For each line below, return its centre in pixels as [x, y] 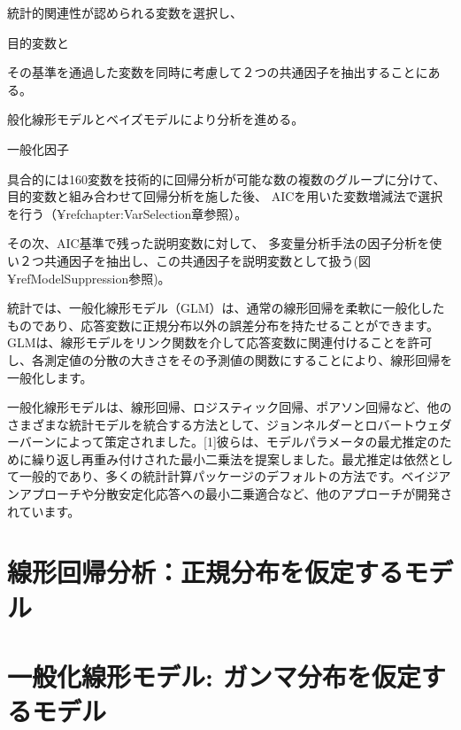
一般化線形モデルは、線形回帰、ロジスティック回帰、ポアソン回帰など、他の [230, 407]
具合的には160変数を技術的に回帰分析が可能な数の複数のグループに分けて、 [227, 179]
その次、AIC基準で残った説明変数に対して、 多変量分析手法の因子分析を [219, 243]
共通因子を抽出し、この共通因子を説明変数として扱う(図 [207, 260]
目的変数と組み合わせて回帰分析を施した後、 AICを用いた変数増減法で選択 [225, 196]
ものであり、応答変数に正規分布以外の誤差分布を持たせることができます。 [223, 325]
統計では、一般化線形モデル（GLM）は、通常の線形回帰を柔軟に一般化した [226, 308]
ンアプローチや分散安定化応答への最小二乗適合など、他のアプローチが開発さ [230, 494]
